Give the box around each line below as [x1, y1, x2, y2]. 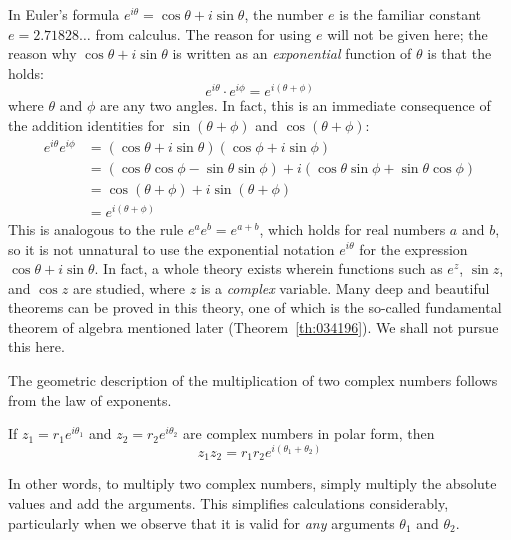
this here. [8, 336, 65, 357]
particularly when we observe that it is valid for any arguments [8, 512, 395, 533]
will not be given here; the [327, 23, 488, 44]
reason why [8, 43, 77, 64]
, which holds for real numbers [259, 218, 446, 239]
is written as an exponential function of [172, 43, 412, 64]
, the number [244, 4, 324, 24]
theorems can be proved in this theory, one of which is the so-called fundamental [8, 297, 502, 318]
